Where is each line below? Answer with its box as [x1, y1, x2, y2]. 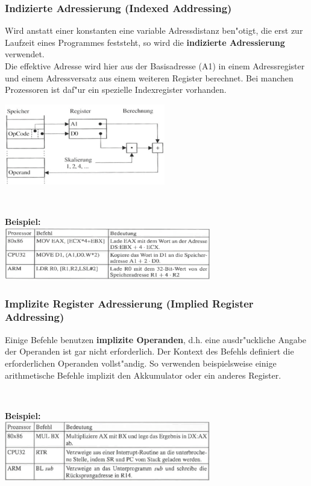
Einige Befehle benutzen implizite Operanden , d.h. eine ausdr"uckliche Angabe [5, 333, 307, 346]
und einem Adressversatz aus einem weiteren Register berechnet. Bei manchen [5, 71, 294, 84]
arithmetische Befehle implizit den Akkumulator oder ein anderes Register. [5, 368, 281, 381]
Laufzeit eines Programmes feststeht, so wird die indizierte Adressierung [5, 36, 285, 48]
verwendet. [5, 48, 45, 60]
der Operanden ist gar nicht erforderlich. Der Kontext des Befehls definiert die [5, 345, 294, 358]
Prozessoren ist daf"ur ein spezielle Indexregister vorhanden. [5, 83, 227, 96]
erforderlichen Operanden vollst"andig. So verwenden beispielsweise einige [5, 356, 277, 369]
